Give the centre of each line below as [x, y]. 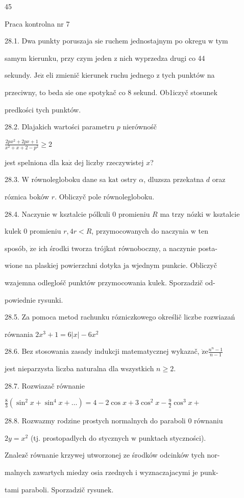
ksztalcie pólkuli [85, 213]
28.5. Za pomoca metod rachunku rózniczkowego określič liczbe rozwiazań [120, 317]
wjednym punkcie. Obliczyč [174, 265]
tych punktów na [188, 75]
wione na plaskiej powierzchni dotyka [63, 265]
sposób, [16, 248]
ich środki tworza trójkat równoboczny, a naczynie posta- [128, 248]
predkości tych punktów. [43, 109]
